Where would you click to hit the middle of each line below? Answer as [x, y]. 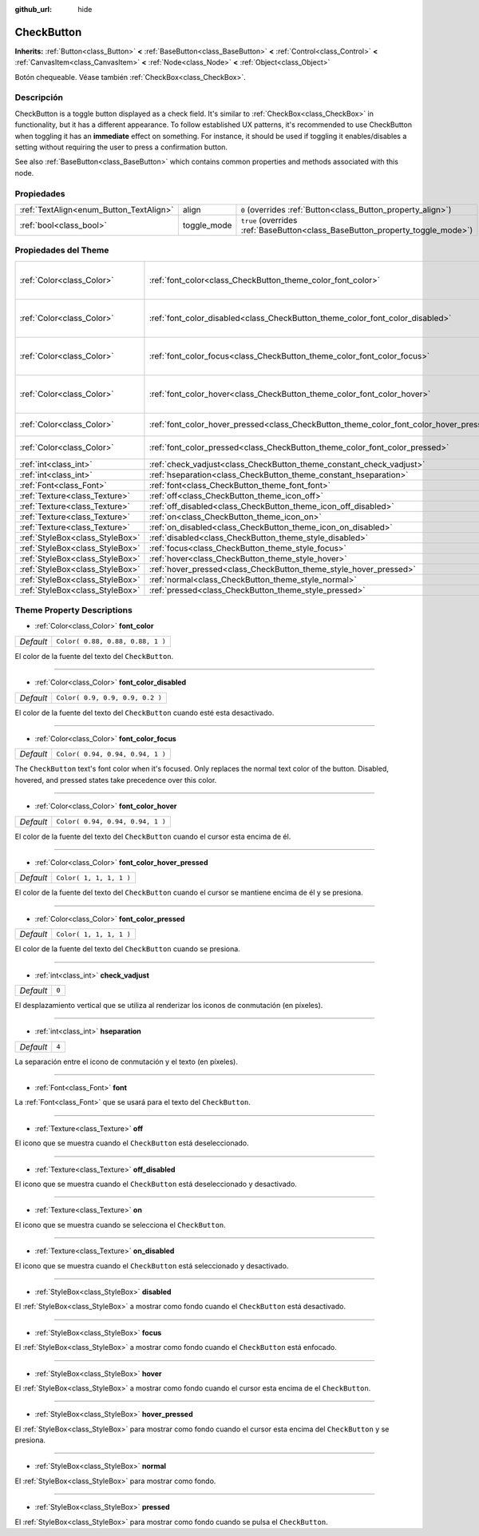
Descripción [39, 97]
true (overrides [269, 220]
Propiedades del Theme [62, 250]
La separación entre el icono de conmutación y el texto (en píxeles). [127, 1062]
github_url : [33, 9]
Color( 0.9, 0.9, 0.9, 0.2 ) [109, 698]
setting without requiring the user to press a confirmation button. [121, 147]
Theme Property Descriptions [74, 610]
